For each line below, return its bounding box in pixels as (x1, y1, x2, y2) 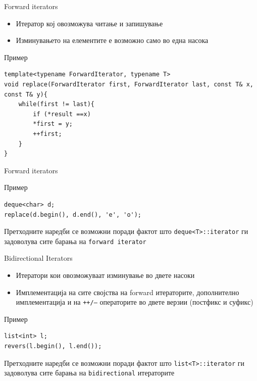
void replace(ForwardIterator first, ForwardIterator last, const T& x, (4, 80, 253, 88)
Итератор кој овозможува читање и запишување (16, 18, 163, 28)
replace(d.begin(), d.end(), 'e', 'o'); (4, 211, 142, 218)
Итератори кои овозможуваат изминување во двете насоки (16, 270, 195, 280)
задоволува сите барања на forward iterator (4, 235, 146, 246)
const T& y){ (4, 90, 47, 98)
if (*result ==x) (33, 110, 91, 118)
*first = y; (33, 120, 73, 128)
